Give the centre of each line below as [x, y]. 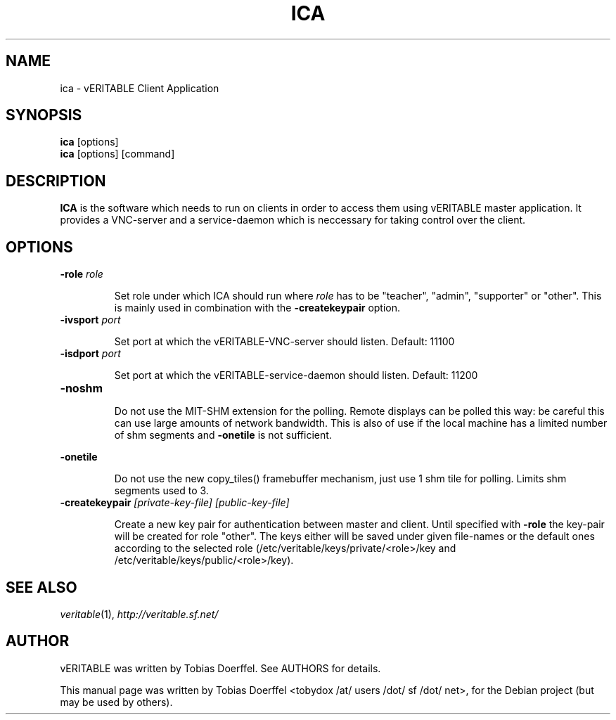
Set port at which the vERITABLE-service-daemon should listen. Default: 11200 [296, 375]
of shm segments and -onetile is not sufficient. [223, 435]
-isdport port [90, 354]
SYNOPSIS [44, 115]
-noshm [82, 388]
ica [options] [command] [117, 154]
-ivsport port [90, 320]
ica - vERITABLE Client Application [140, 88]
